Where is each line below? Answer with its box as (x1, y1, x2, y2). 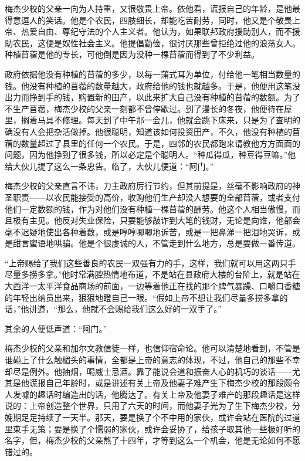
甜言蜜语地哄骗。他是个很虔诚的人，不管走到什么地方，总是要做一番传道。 (12, 237, 300, 249)
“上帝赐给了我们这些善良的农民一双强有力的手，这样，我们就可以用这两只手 (5, 256, 296, 269)
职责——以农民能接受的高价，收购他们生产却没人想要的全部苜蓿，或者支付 (12, 191, 300, 203)
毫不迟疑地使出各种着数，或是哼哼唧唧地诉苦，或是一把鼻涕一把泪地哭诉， (5, 225, 292, 238)
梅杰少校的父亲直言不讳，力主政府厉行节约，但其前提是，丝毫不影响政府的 (5, 179, 292, 192)
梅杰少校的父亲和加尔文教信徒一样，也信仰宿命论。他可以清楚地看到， (5, 342, 276, 354)
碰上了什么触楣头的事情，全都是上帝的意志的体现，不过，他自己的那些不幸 (12, 354, 300, 366)
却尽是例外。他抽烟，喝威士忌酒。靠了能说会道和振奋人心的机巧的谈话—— (5, 365, 292, 377)
